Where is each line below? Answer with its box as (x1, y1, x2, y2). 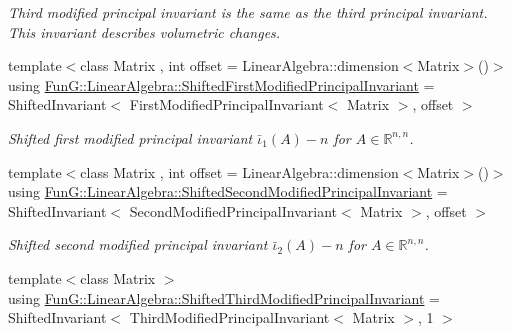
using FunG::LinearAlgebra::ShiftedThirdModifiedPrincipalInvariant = (8, 287, 441, 308)
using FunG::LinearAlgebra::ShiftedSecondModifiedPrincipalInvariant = (8, 181, 448, 202)
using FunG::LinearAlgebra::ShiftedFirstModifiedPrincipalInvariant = (8, 74, 435, 95)
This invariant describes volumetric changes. (8, 21, 281, 42)
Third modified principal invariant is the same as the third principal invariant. (8, 2, 488, 22)
